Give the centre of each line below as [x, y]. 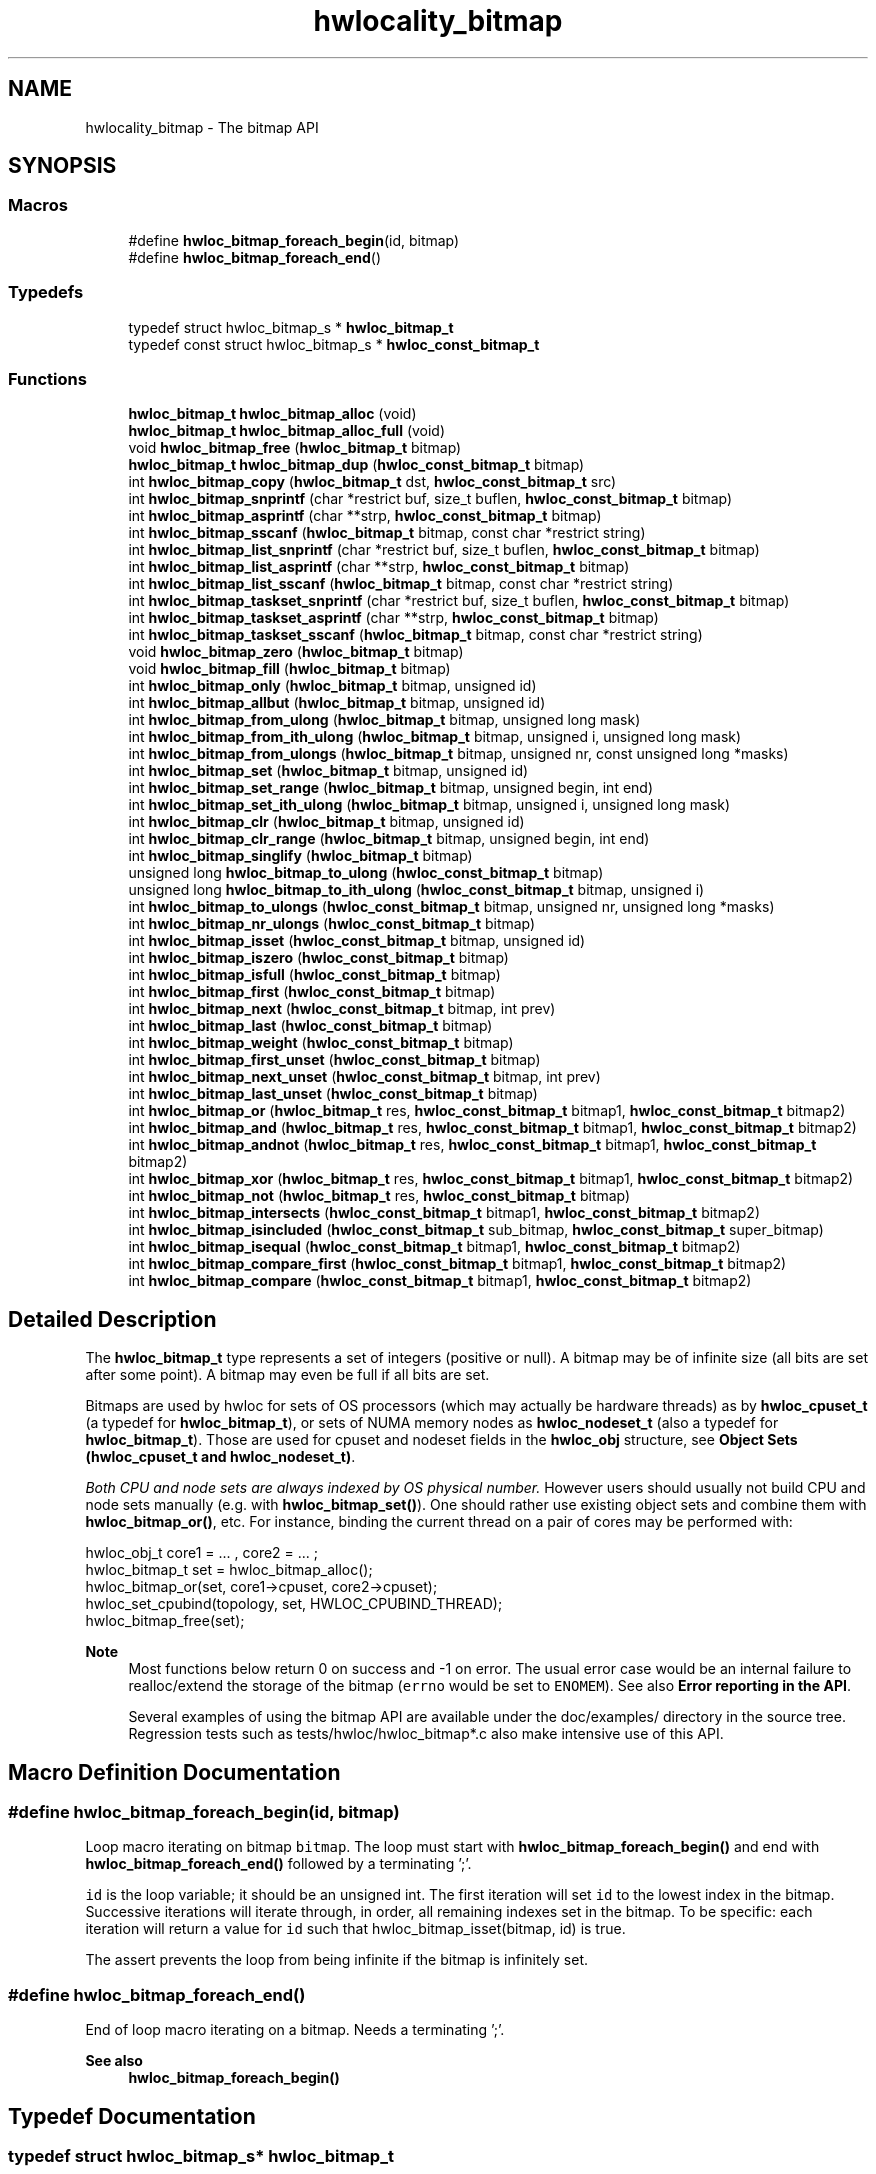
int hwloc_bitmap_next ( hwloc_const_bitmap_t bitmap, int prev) [342, 1009]
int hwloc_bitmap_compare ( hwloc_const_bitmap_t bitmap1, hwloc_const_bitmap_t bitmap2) [440, 1281]
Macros [38, 205]
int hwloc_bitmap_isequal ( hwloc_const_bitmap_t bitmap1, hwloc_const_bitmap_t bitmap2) [434, 1247]
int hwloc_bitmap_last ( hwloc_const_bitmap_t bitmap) [310, 1026]
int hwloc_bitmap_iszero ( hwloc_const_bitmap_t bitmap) [318, 958]
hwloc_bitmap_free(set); [165, 1621]
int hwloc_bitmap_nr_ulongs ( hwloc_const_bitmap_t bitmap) [332, 924]
